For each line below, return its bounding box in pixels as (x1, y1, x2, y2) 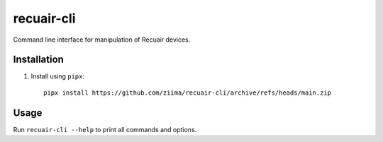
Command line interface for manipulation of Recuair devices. (13, 35, 191, 44)
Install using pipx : (30, 72, 85, 81)
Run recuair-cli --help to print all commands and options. (13, 125, 197, 134)
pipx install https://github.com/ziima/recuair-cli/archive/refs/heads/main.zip (43, 88, 332, 97)
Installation (13, 54, 64, 66)
